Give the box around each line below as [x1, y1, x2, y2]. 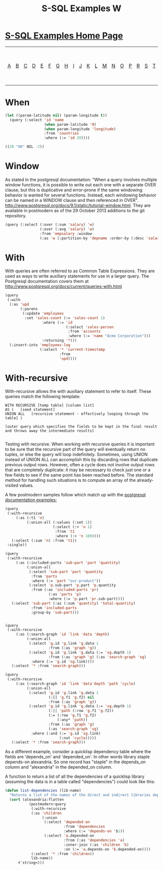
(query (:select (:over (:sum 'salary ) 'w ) [5, 222, 95, 227]
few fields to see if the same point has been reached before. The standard [5, 472, 154, 478]
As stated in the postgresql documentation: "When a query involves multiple [5, 177, 157, 182]
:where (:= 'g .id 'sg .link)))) [31, 659, 95, 664]
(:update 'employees [22, 311, 64, 316]
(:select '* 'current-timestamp [39, 347, 105, 352]
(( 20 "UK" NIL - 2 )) [5, 144, 45, 149]
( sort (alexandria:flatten [9, 797, 64, 802]
